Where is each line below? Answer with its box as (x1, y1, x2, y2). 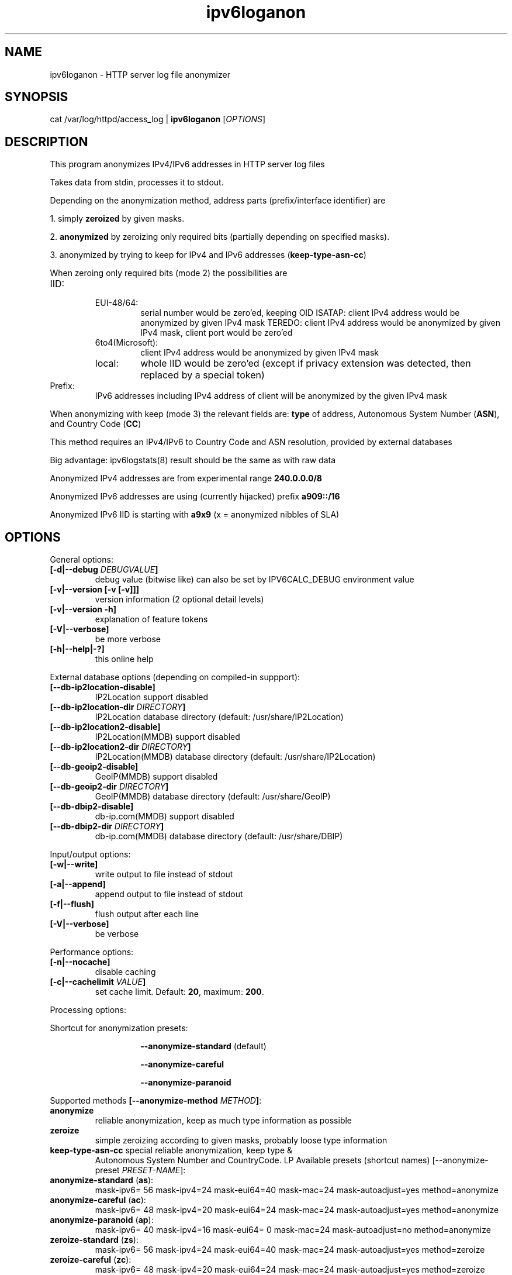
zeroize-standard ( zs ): (50, 1235, 139, 1245)
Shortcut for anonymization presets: (50, 1023, 188, 1033)
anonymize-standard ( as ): (50, 1175, 154, 1186)
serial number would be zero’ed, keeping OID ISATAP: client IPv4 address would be (140, 308, 460, 318)
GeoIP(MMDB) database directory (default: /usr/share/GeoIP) (95, 791, 331, 802)
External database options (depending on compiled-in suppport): (50, 672, 300, 683)
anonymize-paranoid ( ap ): (50, 1215, 154, 1225)
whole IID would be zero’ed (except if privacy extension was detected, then (140, 357, 471, 370)
